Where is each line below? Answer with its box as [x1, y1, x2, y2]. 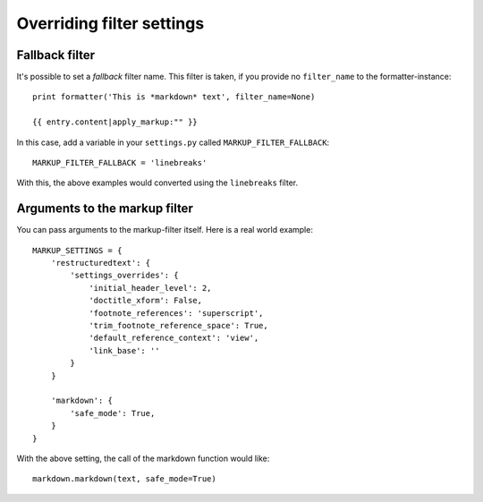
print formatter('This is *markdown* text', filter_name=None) [32, 92, 316, 102]
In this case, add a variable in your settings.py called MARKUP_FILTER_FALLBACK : [16, 137, 330, 148]
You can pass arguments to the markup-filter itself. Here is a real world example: [16, 225, 313, 235]
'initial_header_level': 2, [89, 283, 212, 293]
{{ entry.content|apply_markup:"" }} [32, 117, 199, 127]
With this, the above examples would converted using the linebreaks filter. [16, 177, 299, 188]
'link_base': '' [89, 345, 160, 355]
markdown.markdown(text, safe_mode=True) [32, 474, 216, 484]
